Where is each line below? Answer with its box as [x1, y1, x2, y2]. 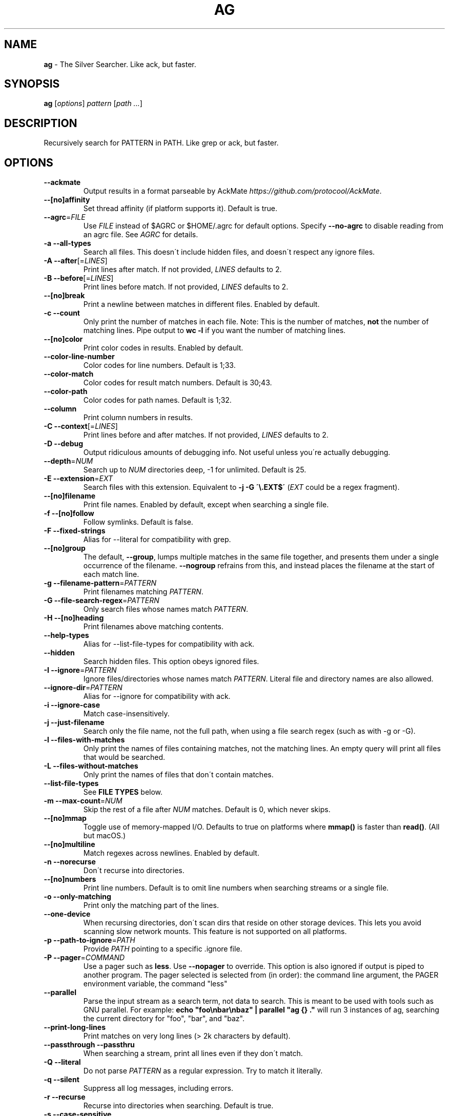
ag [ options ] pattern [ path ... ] [44, 99, 142, 108]
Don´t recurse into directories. [83, 866, 185, 875]
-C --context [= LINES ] [44, 422, 118, 431]
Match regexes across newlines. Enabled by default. [83, 849, 259, 858]
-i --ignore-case [44, 700, 100, 710]
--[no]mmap [44, 814, 87, 823]
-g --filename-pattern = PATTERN [44, 578, 156, 588]
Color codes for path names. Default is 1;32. [83, 396, 232, 405]
